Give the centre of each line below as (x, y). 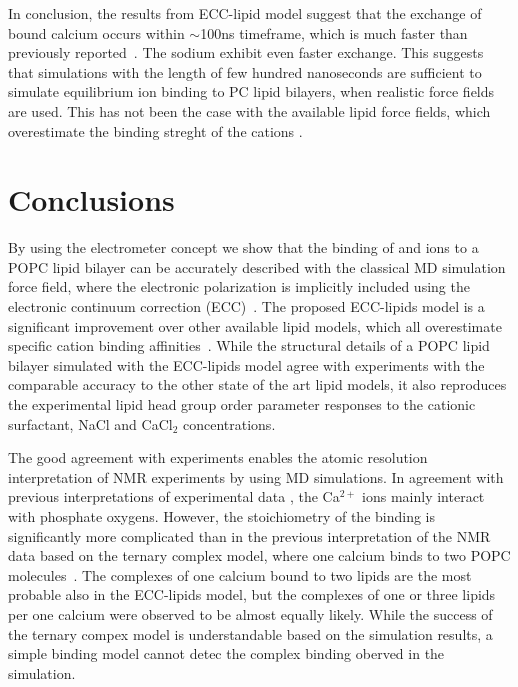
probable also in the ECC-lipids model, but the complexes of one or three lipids (252, 594)
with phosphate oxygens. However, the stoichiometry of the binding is (221, 516)
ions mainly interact (423, 496)
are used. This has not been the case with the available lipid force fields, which (249, 110)
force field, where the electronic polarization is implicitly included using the (239, 286)
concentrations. (229, 423)
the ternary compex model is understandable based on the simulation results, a (250, 633)
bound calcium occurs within (96, 32)
